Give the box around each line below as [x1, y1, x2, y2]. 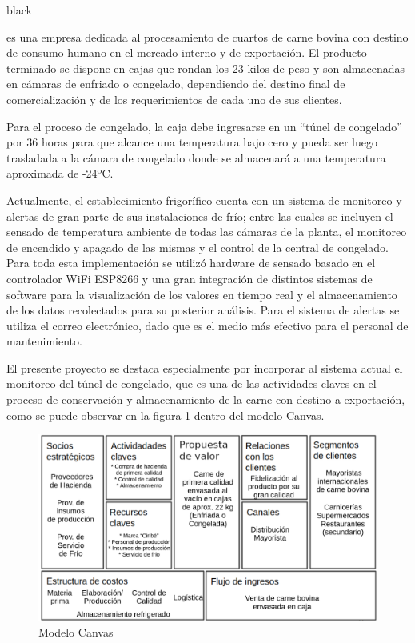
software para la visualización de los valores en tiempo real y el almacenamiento [6, 286, 397, 302]
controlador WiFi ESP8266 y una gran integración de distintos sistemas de [6, 270, 373, 286]
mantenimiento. [6, 333, 82, 349]
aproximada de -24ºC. [6, 165, 114, 182]
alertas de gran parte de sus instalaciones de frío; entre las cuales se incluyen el [6, 207, 393, 224]
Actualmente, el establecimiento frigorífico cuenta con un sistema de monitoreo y [6, 191, 402, 208]
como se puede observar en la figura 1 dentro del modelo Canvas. [6, 406, 325, 423]
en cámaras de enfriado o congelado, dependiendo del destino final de [6, 75, 345, 92]
